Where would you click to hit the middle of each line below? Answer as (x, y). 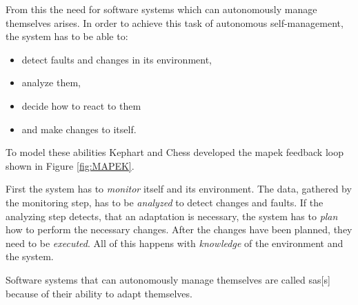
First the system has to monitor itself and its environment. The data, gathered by (179, 189)
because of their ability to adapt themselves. (99, 293)
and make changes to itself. (79, 129)
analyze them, (51, 82)
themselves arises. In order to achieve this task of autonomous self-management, (175, 22)
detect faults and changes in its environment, (117, 59)
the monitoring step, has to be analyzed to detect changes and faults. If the (165, 202)
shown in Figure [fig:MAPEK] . (70, 165)
